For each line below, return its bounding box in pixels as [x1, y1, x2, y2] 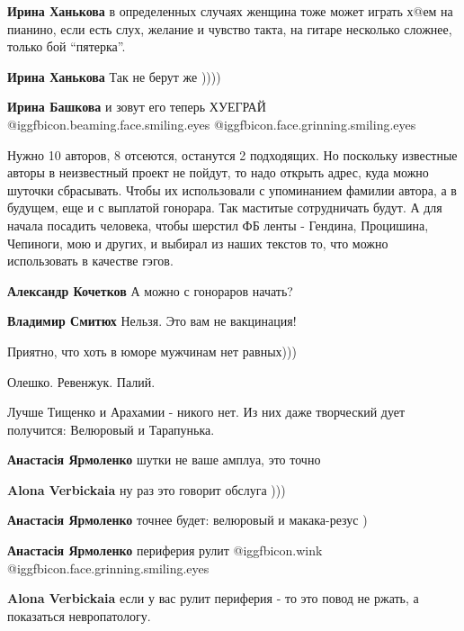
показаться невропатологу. [7, 606, 151, 625]
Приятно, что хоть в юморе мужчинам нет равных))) [7, 341, 297, 360]
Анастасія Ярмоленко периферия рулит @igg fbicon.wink [7, 541, 323, 560]
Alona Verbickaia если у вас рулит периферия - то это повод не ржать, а [7, 589, 419, 608]
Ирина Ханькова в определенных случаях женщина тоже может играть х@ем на [7, 2, 453, 20]
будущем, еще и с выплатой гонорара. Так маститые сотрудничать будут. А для [7, 198, 442, 217]
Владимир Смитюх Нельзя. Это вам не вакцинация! [7, 311, 297, 330]
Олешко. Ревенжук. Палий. [7, 372, 156, 391]
